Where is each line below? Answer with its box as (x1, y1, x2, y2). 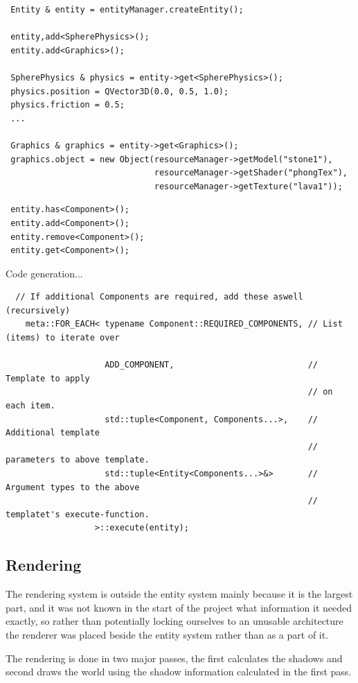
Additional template (6, 428, 100, 438)
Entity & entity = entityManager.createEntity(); (10, 5, 244, 15)
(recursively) (6, 305, 71, 315)
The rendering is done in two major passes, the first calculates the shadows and (6, 650, 343, 665)
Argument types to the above (6, 482, 140, 492)
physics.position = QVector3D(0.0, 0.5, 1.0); (10, 86, 229, 96)
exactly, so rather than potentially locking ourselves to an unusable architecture (6, 614, 343, 628)
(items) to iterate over (6, 333, 120, 343)
